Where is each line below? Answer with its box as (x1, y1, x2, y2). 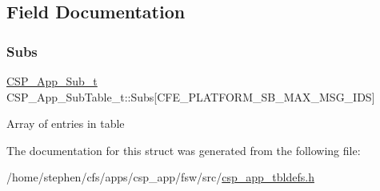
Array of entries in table (6, 115, 125, 132)
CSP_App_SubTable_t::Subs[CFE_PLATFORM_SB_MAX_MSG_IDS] (6, 88, 375, 105)
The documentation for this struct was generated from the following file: (6, 141, 361, 158)
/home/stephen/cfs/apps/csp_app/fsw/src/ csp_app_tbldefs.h (6, 169, 314, 185)
